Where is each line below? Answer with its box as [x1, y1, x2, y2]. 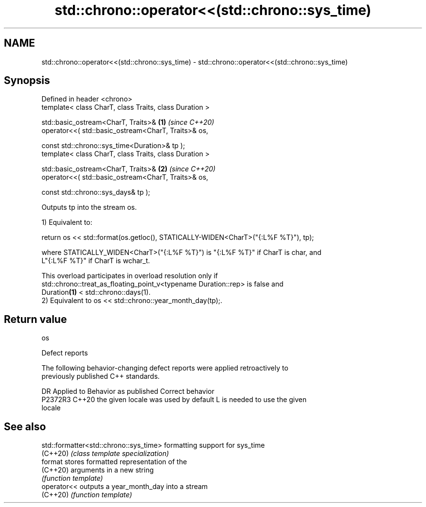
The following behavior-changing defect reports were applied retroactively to [41, 364, 288, 372]
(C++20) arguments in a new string [41, 466, 154, 474]
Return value [4, 313, 67, 325]
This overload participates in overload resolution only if [41, 271, 218, 280]
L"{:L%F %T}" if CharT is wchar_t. [41, 256, 150, 265]
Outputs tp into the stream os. [41, 203, 137, 212]
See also [4, 420, 46, 433]
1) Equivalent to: [41, 218, 92, 227]
